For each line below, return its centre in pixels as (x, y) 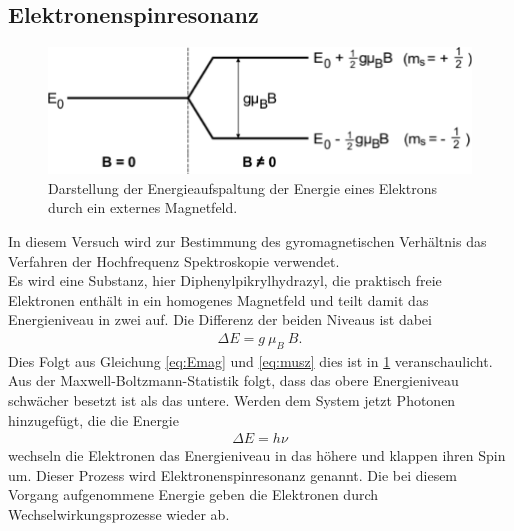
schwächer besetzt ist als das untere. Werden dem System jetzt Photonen (232, 400)
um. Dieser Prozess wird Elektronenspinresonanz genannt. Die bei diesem (233, 474)
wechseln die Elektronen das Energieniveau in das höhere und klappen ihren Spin (257, 455)
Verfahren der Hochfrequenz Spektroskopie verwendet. (174, 260)
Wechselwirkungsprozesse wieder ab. (119, 514)
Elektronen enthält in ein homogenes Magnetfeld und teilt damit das (218, 299)
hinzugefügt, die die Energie (93, 419)
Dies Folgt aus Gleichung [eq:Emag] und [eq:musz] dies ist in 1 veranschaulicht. (250, 360)
